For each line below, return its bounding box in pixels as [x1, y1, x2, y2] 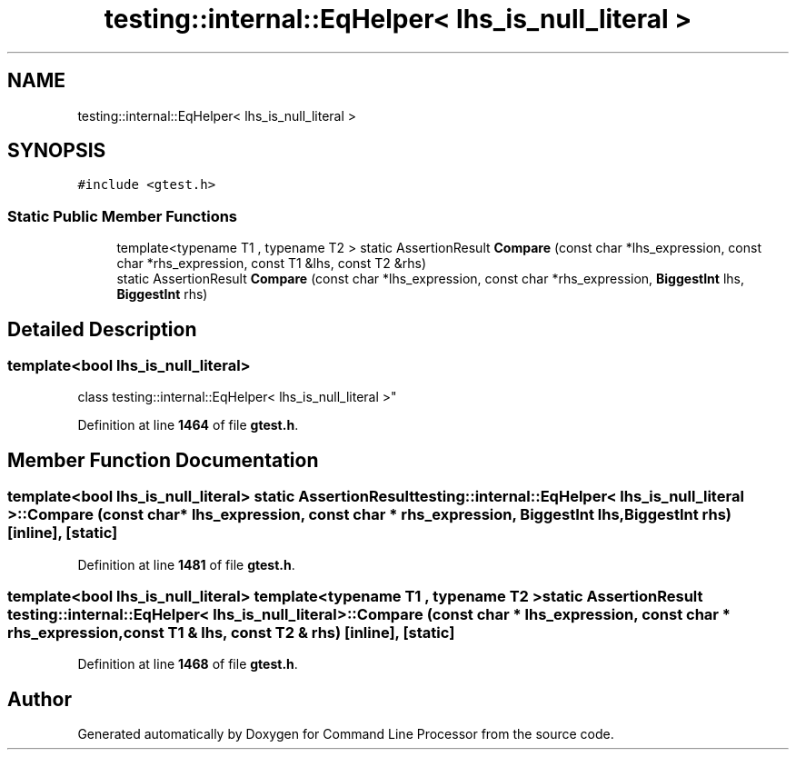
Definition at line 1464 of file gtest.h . [77, 417, 299, 433]
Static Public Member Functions [7, 206, 238, 225]
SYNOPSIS [7, 139, 106, 163]
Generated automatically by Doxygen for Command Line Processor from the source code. [77, 726, 614, 742]
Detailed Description [7, 317, 197, 341]
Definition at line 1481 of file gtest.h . [77, 556, 295, 573]
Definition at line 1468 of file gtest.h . [77, 656, 298, 672]
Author [7, 687, 72, 711]
